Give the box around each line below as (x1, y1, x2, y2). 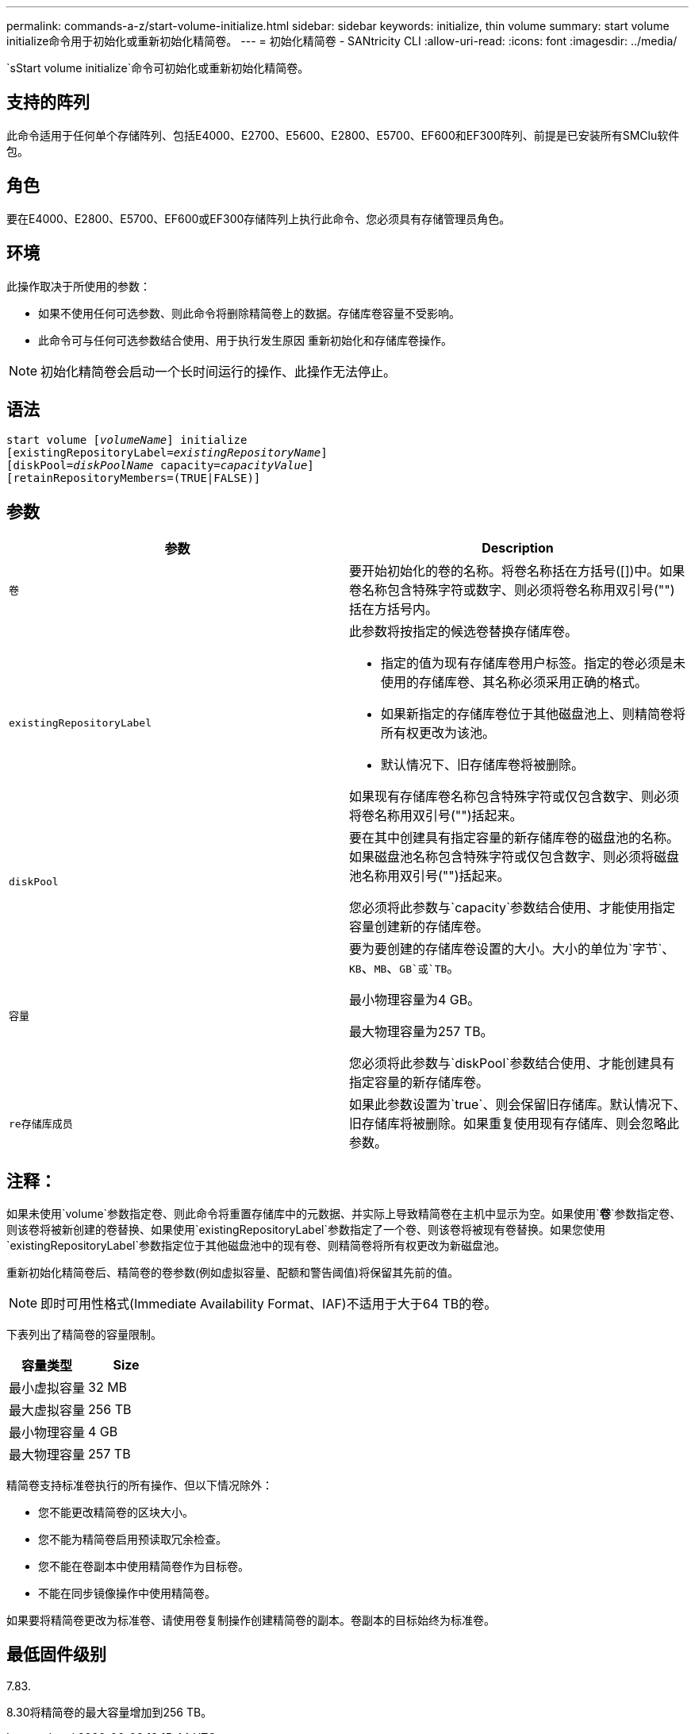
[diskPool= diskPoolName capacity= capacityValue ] (6, 459, 314, 472)
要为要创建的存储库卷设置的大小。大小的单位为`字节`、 (349, 941, 675, 958)
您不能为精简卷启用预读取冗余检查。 (38, 1532, 227, 1547)
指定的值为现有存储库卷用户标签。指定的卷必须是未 (381, 655, 686, 672)
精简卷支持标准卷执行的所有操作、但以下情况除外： (6, 1478, 273, 1493)
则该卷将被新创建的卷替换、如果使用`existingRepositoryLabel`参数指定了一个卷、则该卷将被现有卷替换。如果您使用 (6, 1223, 606, 1237)
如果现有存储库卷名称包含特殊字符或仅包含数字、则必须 (349, 788, 680, 805)
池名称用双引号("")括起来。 (349, 868, 510, 884)
